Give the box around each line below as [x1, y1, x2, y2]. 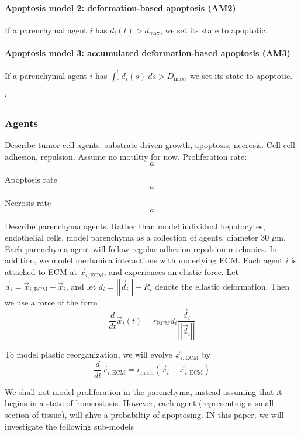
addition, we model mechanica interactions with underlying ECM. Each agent [5, 254, 283, 266]
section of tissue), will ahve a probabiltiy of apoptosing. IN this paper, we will [5, 408, 284, 420]
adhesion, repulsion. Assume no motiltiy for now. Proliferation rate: [5, 150, 247, 162]
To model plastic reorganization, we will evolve [5, 348, 172, 361]
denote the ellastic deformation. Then [154, 280, 289, 292]
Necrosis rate [5, 197, 51, 209]
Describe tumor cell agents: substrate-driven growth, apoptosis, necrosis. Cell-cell [5, 139, 295, 151]
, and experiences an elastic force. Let [103, 266, 238, 278]
